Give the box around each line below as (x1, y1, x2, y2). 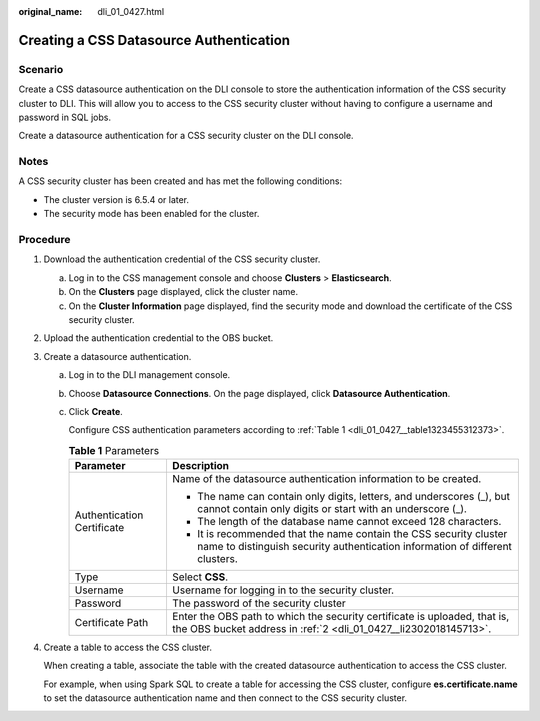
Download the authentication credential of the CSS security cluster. (43, 253, 321, 265)
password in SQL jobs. (18, 111, 112, 123)
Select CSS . (171, 570, 229, 584)
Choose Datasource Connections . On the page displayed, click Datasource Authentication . (68, 387, 451, 399)
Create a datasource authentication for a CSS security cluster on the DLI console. (18, 130, 354, 142)
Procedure (18, 233, 71, 247)
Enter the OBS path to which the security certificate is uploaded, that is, (171, 610, 510, 624)
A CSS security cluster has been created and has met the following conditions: (18, 175, 343, 187)
